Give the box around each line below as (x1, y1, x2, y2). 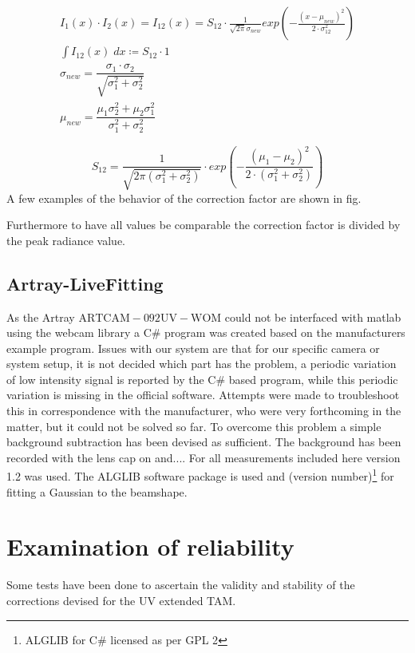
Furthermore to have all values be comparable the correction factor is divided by (6, 216, 401, 233)
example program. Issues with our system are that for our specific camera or (6, 339, 380, 356)
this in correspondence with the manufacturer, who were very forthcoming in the (6, 402, 401, 419)
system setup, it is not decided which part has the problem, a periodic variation (6, 355, 397, 372)
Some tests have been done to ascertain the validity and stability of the (6, 576, 355, 593)
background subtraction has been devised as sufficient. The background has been (6, 433, 401, 450)
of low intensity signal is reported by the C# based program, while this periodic (6, 370, 398, 387)
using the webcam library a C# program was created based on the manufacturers (6, 324, 405, 341)
